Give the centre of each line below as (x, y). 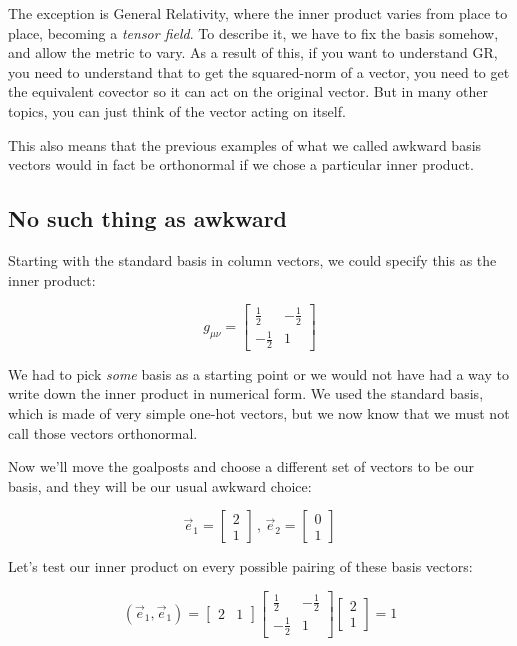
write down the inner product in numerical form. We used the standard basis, (246, 393)
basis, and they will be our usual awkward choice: (160, 485)
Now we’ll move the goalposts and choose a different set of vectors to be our (241, 466)
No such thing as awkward (148, 218)
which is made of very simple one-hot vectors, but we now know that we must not (259, 413)
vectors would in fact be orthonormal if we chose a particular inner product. (241, 164)
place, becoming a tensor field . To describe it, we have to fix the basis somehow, (253, 32)
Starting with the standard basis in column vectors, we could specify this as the (252, 259)
